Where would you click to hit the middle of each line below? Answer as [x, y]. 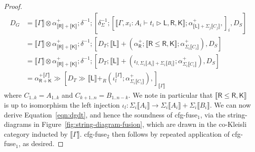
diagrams [18, 124]
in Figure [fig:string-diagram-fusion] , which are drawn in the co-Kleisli [140, 124]
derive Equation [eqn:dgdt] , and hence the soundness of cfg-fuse [101, 114]
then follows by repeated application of [171, 133]
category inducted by [36, 133]
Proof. [13, 6]
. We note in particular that [170, 95]
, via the [213, 114]
